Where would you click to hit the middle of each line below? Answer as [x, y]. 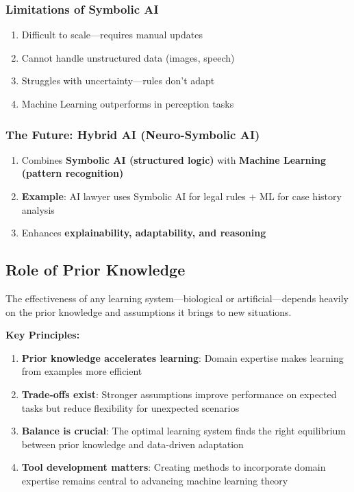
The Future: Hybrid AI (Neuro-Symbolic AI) [133, 134]
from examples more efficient [82, 371]
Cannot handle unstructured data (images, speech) [128, 57]
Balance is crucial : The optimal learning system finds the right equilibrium [184, 431]
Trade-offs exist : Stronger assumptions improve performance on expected [179, 394]
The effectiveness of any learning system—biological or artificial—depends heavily [177, 298]
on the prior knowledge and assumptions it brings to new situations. [149, 311]
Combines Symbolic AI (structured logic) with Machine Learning [174, 159]
